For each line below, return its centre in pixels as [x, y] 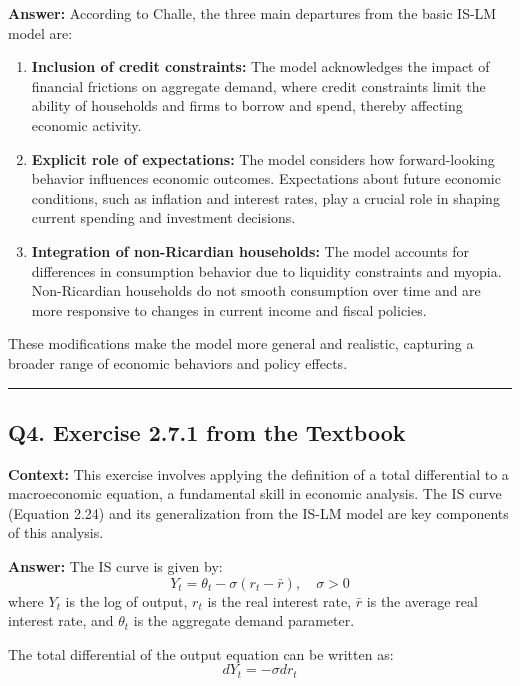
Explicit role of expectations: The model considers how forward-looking [263, 158]
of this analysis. [56, 532]
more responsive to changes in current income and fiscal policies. [229, 309]
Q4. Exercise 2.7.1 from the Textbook [207, 431]
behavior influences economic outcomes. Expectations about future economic [266, 178]
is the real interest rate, [279, 600]
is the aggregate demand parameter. [244, 620]
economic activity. [86, 124]
